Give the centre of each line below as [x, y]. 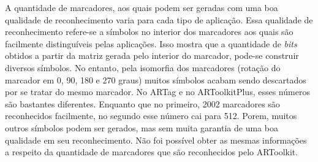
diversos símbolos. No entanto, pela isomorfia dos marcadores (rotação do [143, 67]
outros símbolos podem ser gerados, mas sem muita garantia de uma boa [142, 127]
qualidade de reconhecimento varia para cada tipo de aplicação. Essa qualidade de [159, 19]
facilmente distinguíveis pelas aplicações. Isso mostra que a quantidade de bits [151, 43]
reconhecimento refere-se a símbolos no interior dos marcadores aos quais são [149, 32]
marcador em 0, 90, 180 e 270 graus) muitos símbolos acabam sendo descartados [156, 79]
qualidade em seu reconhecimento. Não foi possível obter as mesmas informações [156, 140]
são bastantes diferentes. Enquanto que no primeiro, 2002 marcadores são [142, 103]
